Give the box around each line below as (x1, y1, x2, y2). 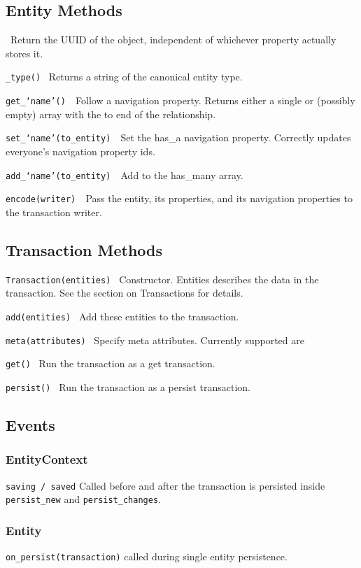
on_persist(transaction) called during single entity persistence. (6, 549, 288, 564)
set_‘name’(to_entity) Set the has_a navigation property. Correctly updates (6, 130, 351, 145)
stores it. (6, 45, 43, 60)
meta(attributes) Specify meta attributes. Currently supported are (6, 332, 304, 347)
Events (6, 413, 55, 435)
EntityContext (6, 450, 88, 468)
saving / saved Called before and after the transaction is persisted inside (6, 478, 325, 492)
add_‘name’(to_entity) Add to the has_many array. (6, 167, 243, 182)
